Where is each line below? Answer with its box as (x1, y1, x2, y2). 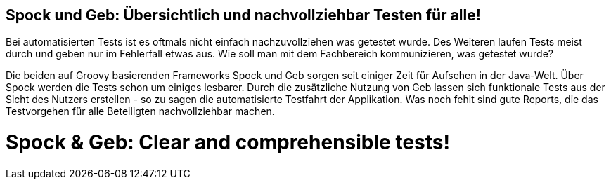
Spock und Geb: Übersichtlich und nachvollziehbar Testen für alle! (6, 6, 481, 24)
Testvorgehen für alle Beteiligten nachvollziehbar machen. (6, 105, 275, 118)
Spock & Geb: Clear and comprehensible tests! (6, 130, 450, 155)
